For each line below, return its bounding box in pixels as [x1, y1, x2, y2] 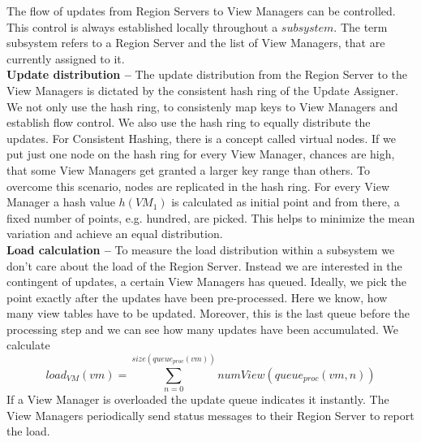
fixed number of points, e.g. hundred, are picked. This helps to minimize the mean [6, 209, 415, 226]
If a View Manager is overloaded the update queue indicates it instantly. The [6, 391, 389, 408]
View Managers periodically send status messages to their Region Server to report [6, 406, 415, 423]
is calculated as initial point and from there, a [171, 193, 400, 210]
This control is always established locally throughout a [6, 18, 278, 35]
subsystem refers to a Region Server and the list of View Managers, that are [6, 34, 385, 51]
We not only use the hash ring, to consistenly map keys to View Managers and [6, 97, 398, 115]
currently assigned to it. [6, 50, 125, 67]
